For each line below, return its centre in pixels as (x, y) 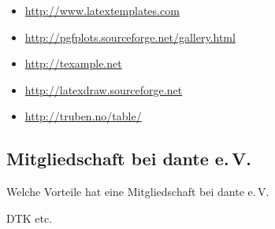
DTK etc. (30, 218)
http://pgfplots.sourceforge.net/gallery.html (130, 37)
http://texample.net (73, 63)
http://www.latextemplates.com (102, 10)
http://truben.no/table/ (83, 116)
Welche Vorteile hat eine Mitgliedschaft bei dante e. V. (138, 192)
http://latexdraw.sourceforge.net (104, 89)
